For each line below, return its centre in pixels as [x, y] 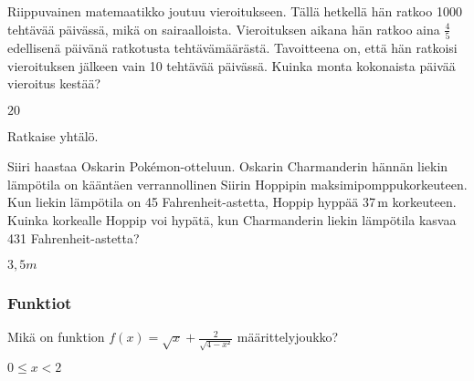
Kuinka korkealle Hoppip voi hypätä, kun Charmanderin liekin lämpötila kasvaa [232, 220]
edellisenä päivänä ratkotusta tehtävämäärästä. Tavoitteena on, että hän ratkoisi [232, 47]
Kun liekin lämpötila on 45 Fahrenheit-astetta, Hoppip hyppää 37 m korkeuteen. [232, 202]
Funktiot [40, 303]
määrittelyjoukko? [288, 337]
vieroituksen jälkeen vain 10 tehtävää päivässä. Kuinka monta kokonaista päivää [232, 65]
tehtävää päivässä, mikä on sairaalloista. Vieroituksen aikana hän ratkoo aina [224, 29]
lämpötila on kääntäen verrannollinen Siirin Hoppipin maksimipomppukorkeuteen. [237, 184]
